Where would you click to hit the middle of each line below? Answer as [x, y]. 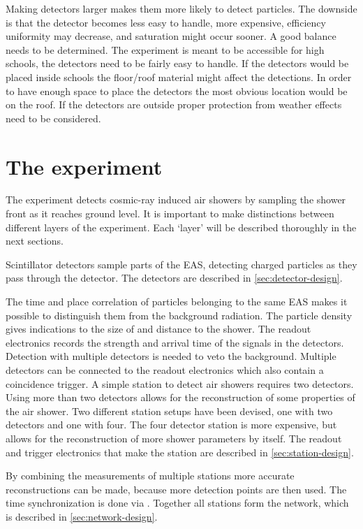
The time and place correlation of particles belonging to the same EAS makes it [177, 302]
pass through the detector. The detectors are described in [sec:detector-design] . [174, 278]
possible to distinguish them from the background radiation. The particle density [179, 315]
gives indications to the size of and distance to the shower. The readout [158, 329]
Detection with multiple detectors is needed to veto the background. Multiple [171, 356]
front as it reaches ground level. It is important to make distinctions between [170, 213]
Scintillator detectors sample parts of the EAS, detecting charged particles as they [181, 264]
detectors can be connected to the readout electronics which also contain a [165, 370]
